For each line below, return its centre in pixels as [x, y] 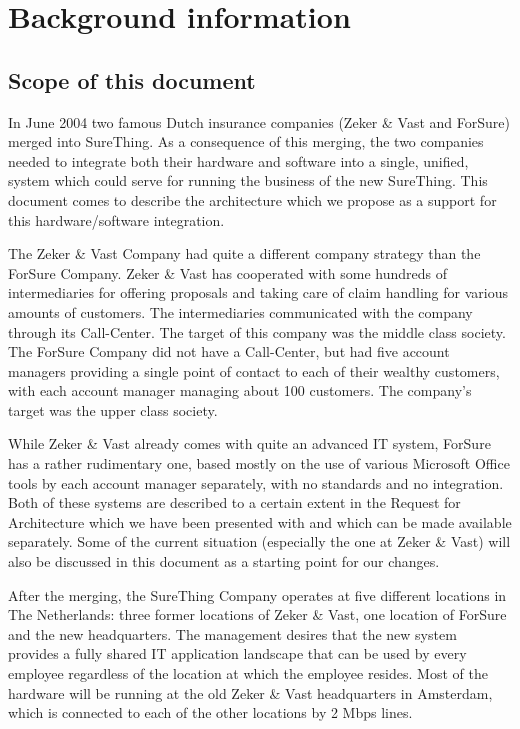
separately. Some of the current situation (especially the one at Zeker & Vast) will [259, 541]
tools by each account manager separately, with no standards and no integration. [256, 482]
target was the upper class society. [113, 409]
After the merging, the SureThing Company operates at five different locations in [257, 594]
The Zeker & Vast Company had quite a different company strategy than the [244, 253]
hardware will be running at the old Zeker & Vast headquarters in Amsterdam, [250, 692]
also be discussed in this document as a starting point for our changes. [224, 561]
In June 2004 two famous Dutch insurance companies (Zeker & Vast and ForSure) [259, 121]
